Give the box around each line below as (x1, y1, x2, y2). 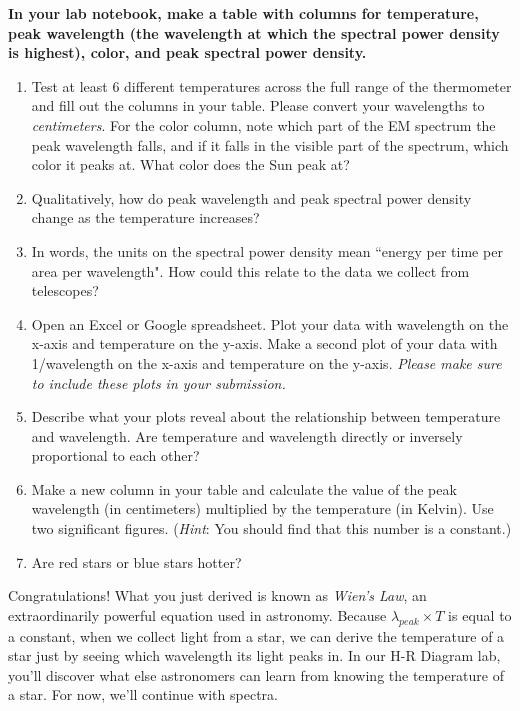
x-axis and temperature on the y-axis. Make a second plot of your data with (31, 333, 498, 354)
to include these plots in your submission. (31, 372, 286, 393)
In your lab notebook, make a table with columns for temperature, (8, 3, 479, 23)
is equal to (448, 604, 512, 625)
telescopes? (31, 280, 99, 301)
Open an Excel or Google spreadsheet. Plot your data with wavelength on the (31, 313, 509, 334)
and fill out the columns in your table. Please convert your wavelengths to (31, 95, 485, 116)
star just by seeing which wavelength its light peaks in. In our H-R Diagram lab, (8, 645, 501, 666)
